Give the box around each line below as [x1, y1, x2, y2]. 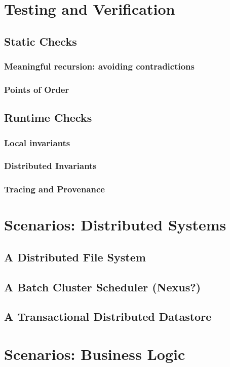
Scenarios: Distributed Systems [4, 214, 226, 235]
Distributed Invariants [4, 159, 97, 172]
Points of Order [4, 83, 69, 95]
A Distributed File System [4, 249, 146, 264]
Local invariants [4, 136, 70, 149]
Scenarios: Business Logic [4, 344, 185, 364]
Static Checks [4, 33, 77, 49]
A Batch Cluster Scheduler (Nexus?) [4, 279, 201, 294]
